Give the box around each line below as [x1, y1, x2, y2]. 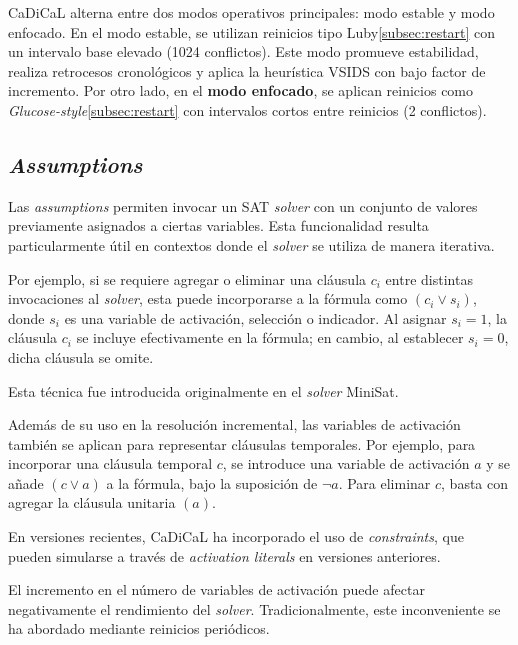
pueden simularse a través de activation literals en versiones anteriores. [8, 545, 441, 566]
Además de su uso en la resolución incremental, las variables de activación [8, 414, 461, 435]
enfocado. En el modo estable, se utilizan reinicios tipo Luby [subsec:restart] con [8, 21, 496, 42]
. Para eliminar [338, 472, 431, 493]
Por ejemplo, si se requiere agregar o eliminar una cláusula [8, 268, 367, 289]
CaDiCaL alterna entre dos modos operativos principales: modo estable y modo [8, 2, 495, 22]
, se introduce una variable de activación [222, 453, 470, 474]
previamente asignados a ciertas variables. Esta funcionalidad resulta [8, 215, 429, 236]
